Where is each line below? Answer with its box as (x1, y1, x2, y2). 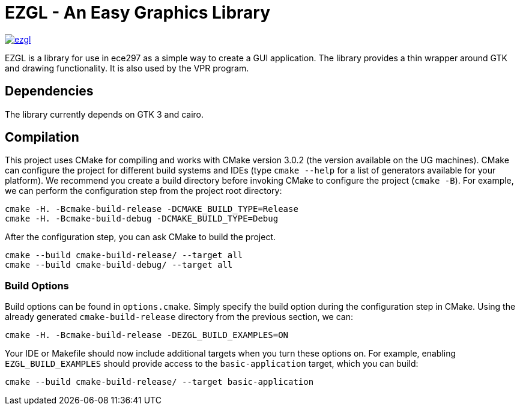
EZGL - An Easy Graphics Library (5, 2, 271, 23)
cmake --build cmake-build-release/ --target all (5, 250, 243, 261)
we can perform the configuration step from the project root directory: (5, 185, 282, 196)
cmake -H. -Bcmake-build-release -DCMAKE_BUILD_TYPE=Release (5, 204, 298, 214)
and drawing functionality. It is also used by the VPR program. (5, 62, 249, 73)
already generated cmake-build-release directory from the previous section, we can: (5, 312, 354, 322)
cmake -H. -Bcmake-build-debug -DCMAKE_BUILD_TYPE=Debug (5, 214, 279, 224)
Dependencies (5, 83, 94, 99)
